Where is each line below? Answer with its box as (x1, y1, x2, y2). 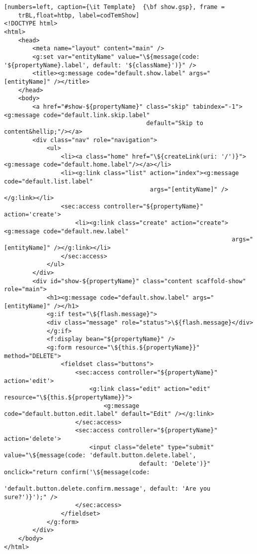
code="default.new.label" (43, 227, 129, 235)
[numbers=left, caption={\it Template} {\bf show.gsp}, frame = (4, 3, 225, 10)
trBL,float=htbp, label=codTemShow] (18, 11, 140, 19)
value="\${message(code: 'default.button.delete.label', (4, 452, 196, 459)
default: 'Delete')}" (139, 460, 211, 468)
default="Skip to (146, 120, 203, 127)
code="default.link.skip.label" (43, 111, 150, 119)
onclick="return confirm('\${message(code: (4, 468, 150, 476)
